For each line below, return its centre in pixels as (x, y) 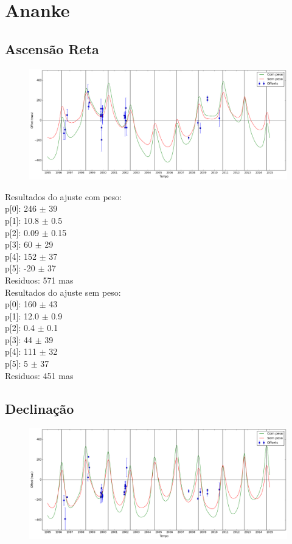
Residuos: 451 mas (39, 375)
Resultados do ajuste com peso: (64, 196)
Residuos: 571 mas (39, 280)
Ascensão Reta (52, 48)
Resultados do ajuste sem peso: (63, 292)
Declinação (40, 408)
